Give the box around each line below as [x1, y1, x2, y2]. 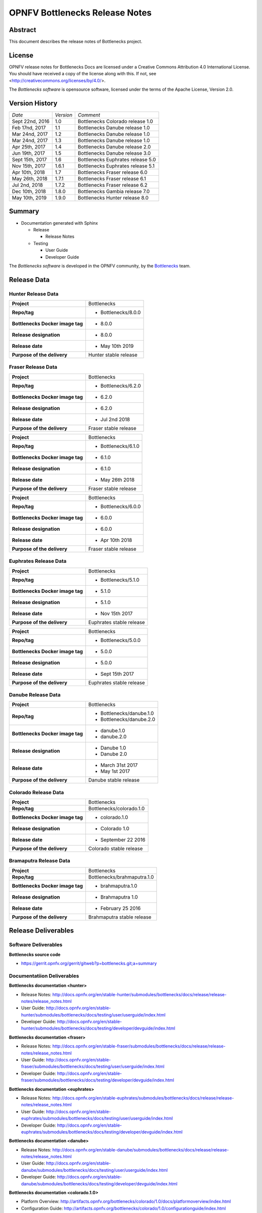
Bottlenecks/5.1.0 [100, 576, 140, 583]
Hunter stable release [88, 352, 138, 359]
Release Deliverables [9, 927, 74, 935]
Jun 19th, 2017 [12, 150, 46, 157]
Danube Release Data [9, 691, 61, 698]
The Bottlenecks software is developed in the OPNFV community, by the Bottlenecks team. [9, 262, 191, 269]
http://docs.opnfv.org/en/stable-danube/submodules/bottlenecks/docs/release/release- [52, 1147, 229, 1152]
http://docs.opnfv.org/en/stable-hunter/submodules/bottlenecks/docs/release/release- [52, 991, 227, 997]
